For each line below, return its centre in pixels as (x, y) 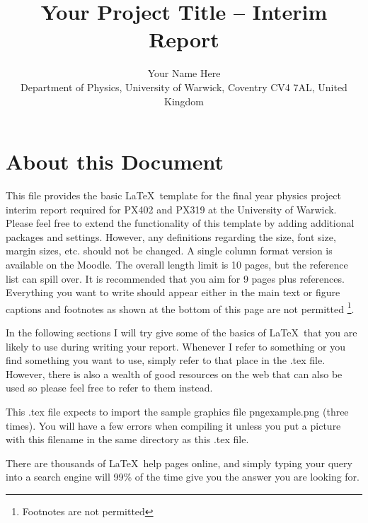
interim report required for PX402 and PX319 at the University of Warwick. (171, 209)
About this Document (115, 161)
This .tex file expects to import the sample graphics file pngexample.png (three (177, 411)
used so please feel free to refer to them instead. (109, 388)
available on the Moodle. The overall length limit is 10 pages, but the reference (177, 264)
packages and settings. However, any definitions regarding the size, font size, (171, 236)
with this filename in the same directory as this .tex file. (127, 439)
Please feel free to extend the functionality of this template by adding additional (180, 223)
